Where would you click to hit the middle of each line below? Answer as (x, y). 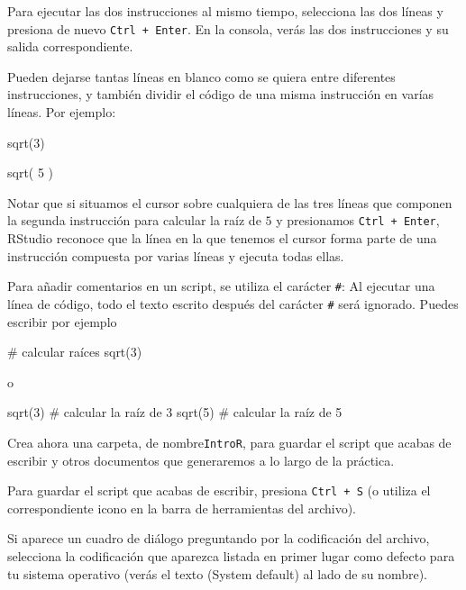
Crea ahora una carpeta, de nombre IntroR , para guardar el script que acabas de (229, 442)
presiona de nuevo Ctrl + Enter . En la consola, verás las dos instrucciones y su (228, 28)
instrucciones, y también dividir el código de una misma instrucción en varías (221, 94)
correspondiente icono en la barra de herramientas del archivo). (182, 508)
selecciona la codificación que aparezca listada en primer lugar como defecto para (231, 556)
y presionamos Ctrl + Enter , (358, 220)
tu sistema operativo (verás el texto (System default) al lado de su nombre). (217, 573)
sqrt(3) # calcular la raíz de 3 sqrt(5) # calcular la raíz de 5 (175, 412)
